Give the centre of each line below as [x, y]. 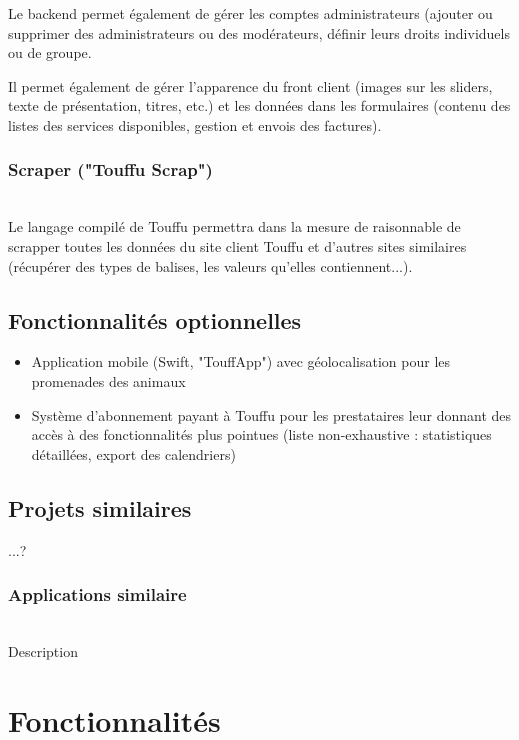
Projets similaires [100, 507]
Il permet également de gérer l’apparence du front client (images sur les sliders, [250, 85]
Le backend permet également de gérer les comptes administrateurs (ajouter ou [250, 13]
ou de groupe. [50, 52]
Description [43, 650]
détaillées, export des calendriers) [133, 453]
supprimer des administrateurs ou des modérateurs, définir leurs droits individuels [259, 32]
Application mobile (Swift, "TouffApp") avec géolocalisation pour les [241, 361]
